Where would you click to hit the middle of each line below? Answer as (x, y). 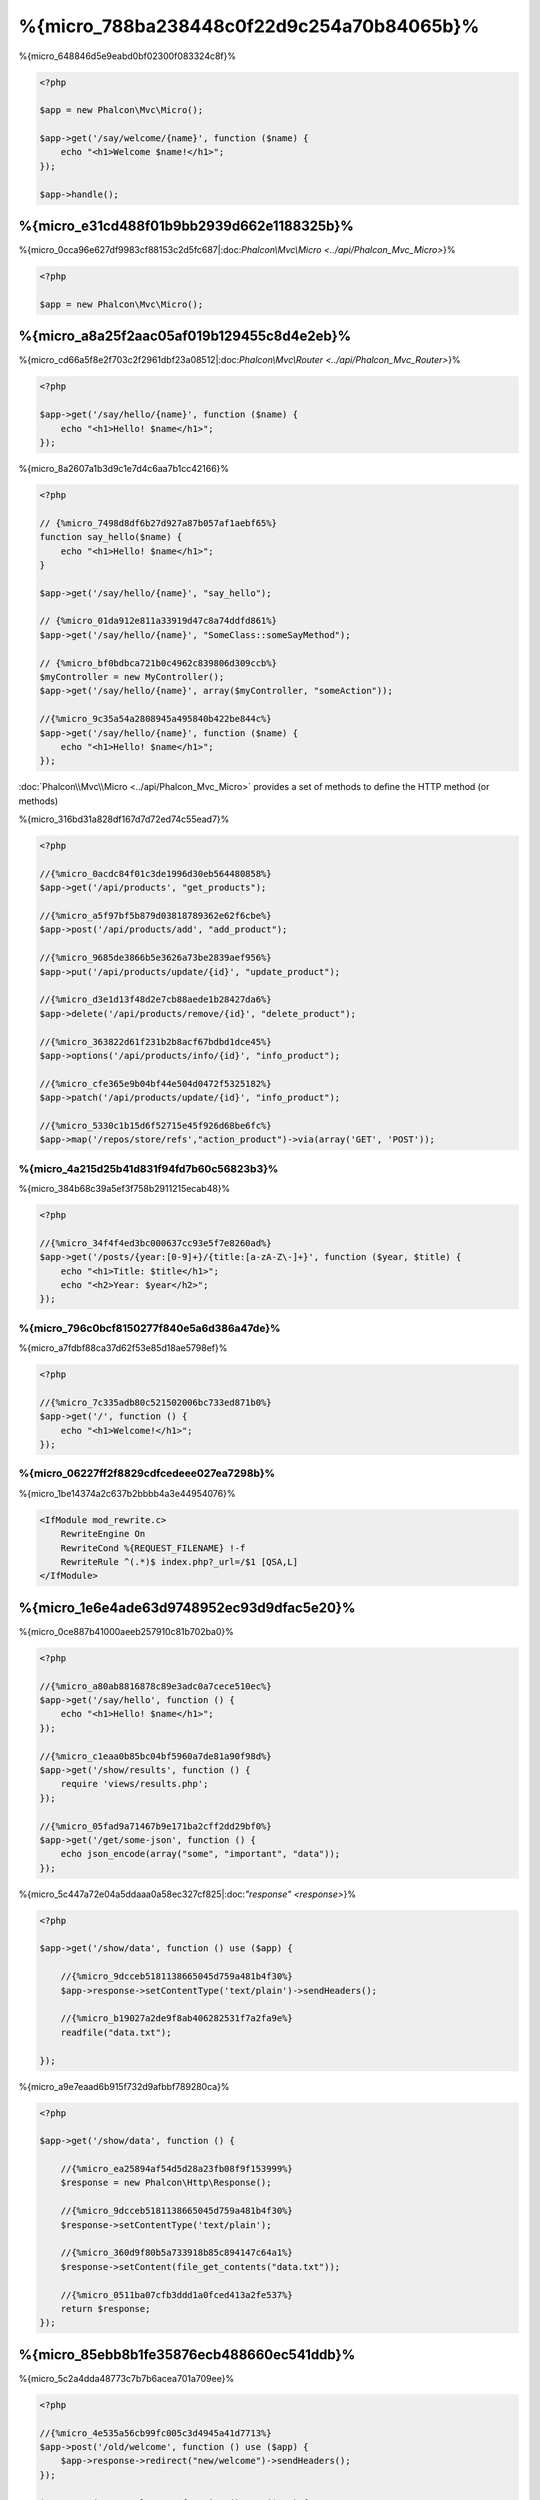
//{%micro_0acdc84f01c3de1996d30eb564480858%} (155, 873)
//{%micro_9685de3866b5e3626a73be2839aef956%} (155, 958)
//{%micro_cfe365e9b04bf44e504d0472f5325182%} (155, 1083)
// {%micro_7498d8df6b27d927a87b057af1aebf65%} (158, 523)
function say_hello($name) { (111, 537)
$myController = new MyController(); (132, 677)
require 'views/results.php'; (134, 1784)
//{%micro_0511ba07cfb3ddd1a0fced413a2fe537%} (177, 2294)
